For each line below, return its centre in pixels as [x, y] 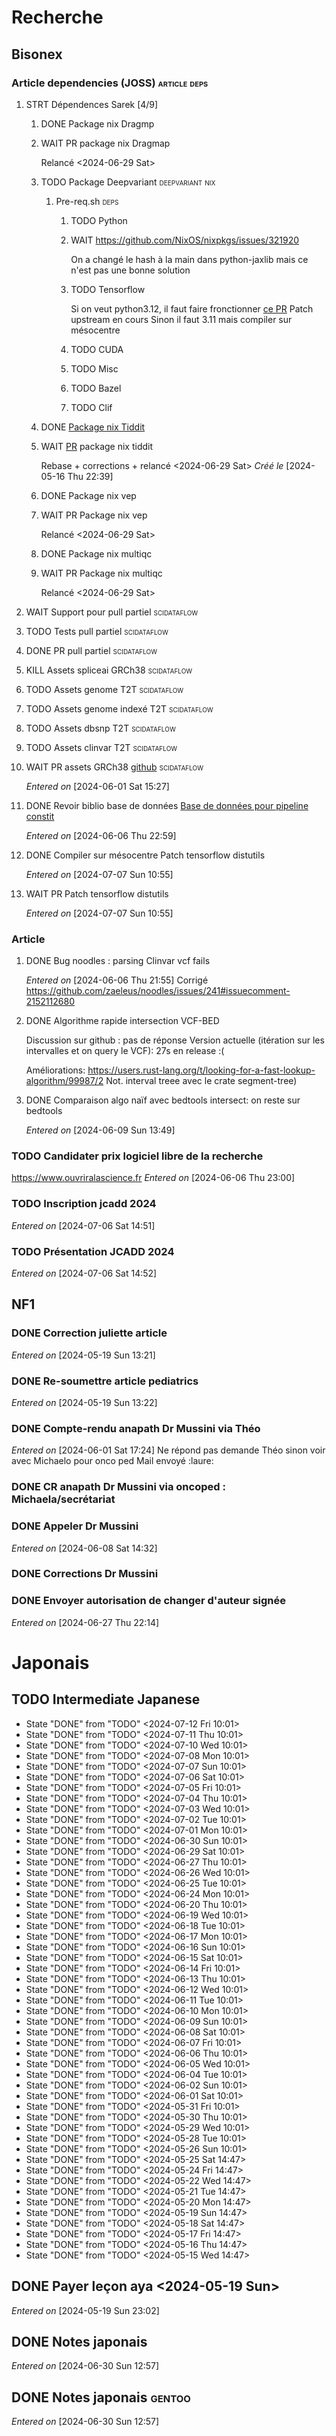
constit [40, 816]
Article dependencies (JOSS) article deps [110, 83]
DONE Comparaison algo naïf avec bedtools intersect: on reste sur [163, 1100]
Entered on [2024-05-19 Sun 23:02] [85, 2310]
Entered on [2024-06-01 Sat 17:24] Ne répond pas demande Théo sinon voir [168, 1450]
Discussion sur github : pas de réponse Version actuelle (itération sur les [175, 1040]
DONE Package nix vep [88, 495]
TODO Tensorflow [108, 289]
